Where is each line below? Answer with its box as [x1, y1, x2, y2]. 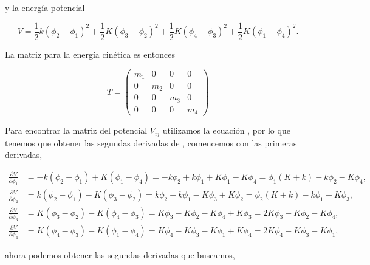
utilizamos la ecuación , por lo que [162, 124, 290, 137]
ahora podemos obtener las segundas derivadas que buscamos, [5, 249, 235, 261]
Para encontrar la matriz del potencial [5, 124, 148, 137]
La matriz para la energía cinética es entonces [5, 47, 176, 60]
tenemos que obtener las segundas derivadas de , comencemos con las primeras [5, 136, 297, 149]
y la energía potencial [5, 1, 85, 13]
